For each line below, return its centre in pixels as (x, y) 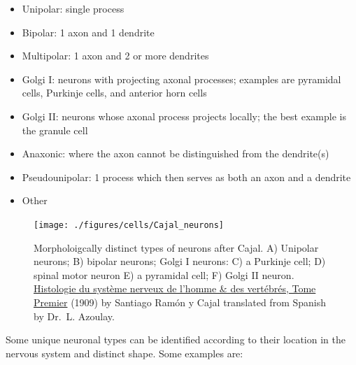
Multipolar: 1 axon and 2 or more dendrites (115, 56)
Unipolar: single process (73, 8)
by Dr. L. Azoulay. (74, 316)
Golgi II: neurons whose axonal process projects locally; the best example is (184, 116)
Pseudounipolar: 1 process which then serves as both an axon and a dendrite (186, 177)
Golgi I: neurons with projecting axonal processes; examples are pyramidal (181, 79)
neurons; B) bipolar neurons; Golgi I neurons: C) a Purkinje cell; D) (180, 261)
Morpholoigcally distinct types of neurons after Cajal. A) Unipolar (176, 247)
